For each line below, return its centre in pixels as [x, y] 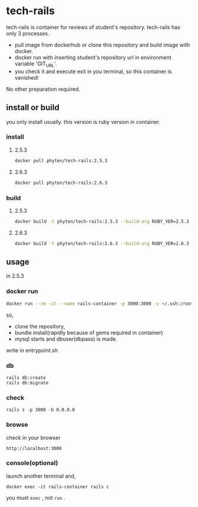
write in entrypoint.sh [32, 350]
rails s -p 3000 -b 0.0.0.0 [41, 410]
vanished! [27, 77]
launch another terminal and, [41, 476]
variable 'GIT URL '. [36, 64]
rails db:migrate [27, 383]
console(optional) [32, 463]
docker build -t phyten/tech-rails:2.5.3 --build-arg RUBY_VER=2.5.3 [102, 221]
